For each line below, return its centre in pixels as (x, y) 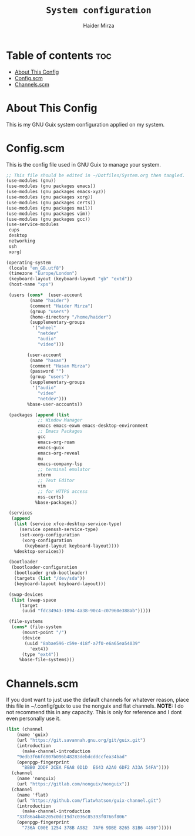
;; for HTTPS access (63, 491)
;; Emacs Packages (60, 432)
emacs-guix (51, 447)
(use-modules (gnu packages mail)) (50, 208)
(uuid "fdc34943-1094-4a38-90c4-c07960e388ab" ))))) (86, 611)
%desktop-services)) (39, 551)
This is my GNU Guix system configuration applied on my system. (85, 124)
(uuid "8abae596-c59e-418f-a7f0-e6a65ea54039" (83, 643)
